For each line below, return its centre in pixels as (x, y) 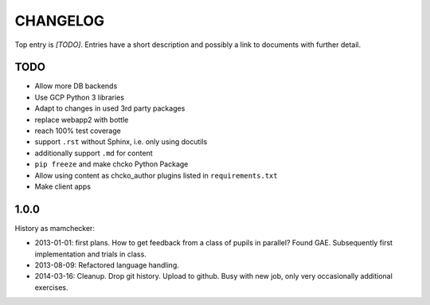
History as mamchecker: (55, 228)
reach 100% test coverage (78, 131)
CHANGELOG (60, 21)
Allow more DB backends (76, 86)
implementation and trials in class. (90, 254)
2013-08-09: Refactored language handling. (107, 265)
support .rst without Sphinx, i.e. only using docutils (121, 142)
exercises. (51, 287)
